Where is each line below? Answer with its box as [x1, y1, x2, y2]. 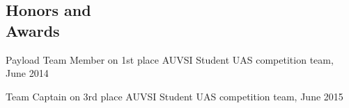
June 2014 [6, 66, 49, 80]
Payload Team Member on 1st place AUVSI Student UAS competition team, [6, 52, 334, 66]
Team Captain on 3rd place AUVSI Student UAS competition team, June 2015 [6, 89, 343, 103]
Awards [6, 19, 60, 41]
